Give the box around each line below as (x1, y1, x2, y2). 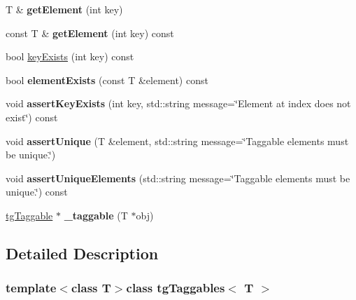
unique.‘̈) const (6, 184, 68, 199)
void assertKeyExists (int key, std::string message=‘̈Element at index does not (6, 96, 351, 111)
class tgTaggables (126, 279, 225, 296)
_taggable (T (64, 207, 128, 222)
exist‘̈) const (6, 109, 58, 124)
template (6, 279, 57, 296)
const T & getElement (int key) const (6, 25, 174, 40)
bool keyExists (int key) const (6, 49, 134, 64)
